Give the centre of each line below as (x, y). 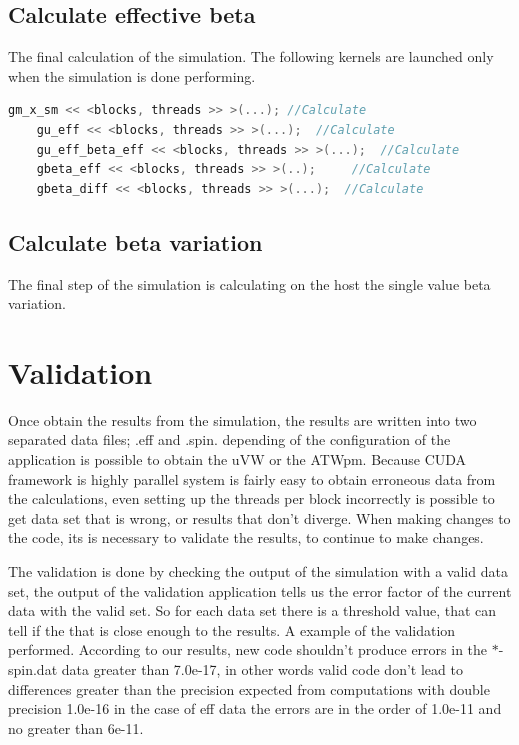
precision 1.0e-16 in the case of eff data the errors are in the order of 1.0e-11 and (255, 708)
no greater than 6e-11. (76, 727)
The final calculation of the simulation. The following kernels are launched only (251, 56)
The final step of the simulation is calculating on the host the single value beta (249, 283)
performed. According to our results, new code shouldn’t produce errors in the (248, 649)
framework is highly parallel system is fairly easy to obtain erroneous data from (252, 478)
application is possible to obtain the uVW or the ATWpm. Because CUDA (237, 459)
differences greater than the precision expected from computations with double (249, 688)
